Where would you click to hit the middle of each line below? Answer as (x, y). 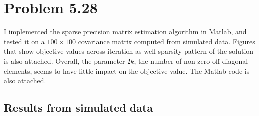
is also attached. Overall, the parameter (65, 60)
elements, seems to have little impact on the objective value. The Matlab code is (127, 70)
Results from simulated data (79, 107)
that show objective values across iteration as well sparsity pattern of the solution (129, 51)
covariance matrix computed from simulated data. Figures (166, 41)
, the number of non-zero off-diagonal (191, 60)
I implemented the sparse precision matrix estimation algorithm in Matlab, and (125, 32)
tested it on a (24, 41)
